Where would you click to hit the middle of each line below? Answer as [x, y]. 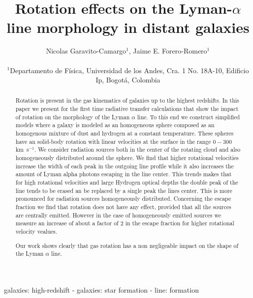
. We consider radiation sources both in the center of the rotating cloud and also [137, 149]
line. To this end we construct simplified [189, 117]
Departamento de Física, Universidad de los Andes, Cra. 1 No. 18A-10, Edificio [129, 70]
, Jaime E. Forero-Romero [168, 51]
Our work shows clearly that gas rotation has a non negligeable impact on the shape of [127, 245]
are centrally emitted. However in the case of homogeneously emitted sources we [118, 215]
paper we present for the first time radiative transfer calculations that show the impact [127, 109]
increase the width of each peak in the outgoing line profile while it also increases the [125, 166]
